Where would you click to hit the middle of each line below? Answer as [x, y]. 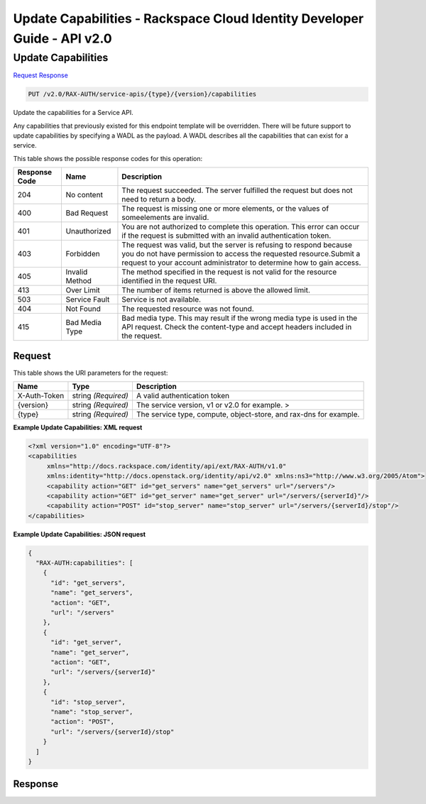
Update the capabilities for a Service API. [73, 113]
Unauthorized [88, 231]
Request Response [41, 75]
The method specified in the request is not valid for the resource [229, 272]
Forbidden [83, 254]
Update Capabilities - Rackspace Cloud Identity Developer [189, 18]
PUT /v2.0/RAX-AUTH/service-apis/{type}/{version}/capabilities [142, 94]
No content [84, 195]
